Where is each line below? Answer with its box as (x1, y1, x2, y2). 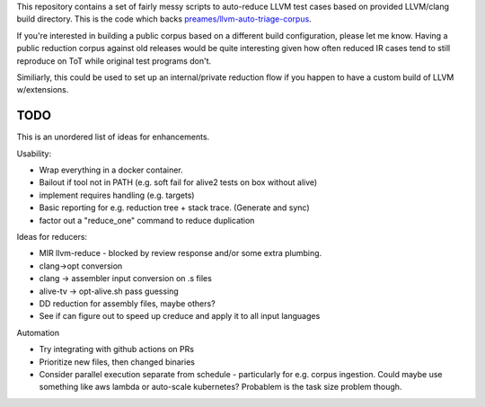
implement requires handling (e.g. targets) (39, 190, 195, 200)
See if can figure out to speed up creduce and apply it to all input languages (39, 311, 321, 322)
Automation (16, 327, 60, 338)
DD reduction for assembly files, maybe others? (39, 297, 216, 309)
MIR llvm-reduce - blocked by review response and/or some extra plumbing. (39, 248, 322, 259)
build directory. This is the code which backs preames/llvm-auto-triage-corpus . (16, 13, 312, 24)
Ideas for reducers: (16, 231, 88, 242)
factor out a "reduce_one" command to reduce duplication (39, 215, 255, 226)
